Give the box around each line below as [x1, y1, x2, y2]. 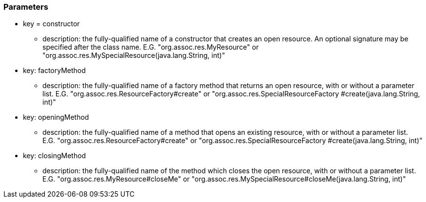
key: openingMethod [23, 113, 89, 122]
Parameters [3, 2, 48, 12]
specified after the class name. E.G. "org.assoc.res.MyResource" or [42, 43, 259, 52]
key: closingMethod [23, 151, 86, 160]
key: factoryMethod [23, 66, 86, 75]
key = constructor [23, 19, 80, 28]
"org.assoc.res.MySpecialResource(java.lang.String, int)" [42, 51, 225, 60]
